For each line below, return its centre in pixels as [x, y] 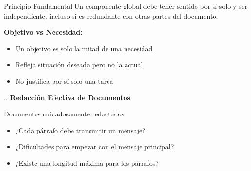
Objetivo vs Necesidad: [43, 32]
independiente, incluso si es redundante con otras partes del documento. [111, 15]
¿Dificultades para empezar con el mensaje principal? [95, 146]
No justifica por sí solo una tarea [64, 81]
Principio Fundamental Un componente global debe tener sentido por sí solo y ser [126, 6]
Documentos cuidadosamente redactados [64, 114]
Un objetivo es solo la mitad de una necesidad [84, 48]
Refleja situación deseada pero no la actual [79, 65]
